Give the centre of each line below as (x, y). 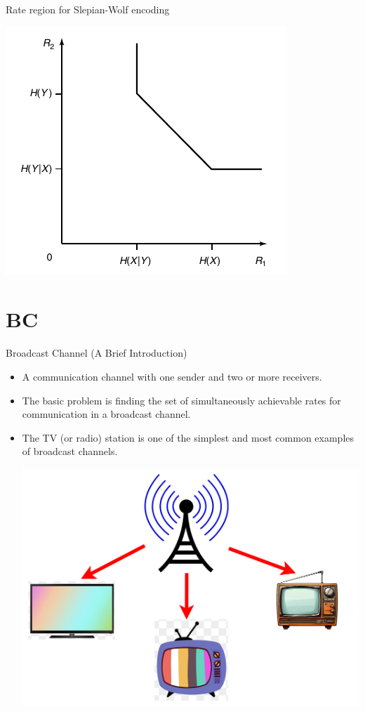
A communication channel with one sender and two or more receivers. (172, 376)
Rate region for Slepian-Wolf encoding (88, 9)
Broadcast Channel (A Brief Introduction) (97, 353)
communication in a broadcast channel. (106, 414)
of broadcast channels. (70, 451)
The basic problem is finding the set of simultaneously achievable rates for (181, 400)
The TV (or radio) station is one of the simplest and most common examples (188, 437)
